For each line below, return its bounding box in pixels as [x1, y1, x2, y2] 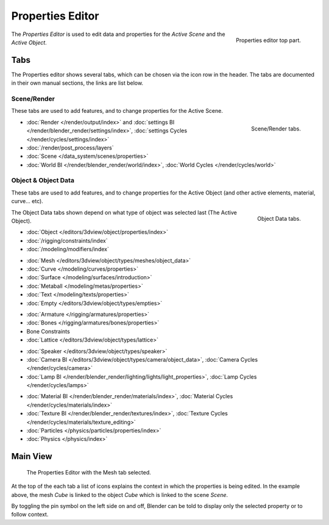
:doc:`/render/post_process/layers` [26, 144, 114, 151]
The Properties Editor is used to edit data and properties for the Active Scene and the [11, 30, 225, 38]
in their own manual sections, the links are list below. [11, 79, 143, 87]
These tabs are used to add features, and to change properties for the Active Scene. [11, 107, 224, 115]
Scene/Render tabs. [250, 125, 301, 132]
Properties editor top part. [235, 37, 301, 44]
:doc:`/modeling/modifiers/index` [26, 246, 109, 253]
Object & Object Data [11, 176, 74, 185]
